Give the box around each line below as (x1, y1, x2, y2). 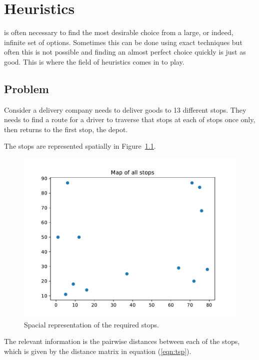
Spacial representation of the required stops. (24, 319, 159, 329)
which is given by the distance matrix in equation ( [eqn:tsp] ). (4, 345, 191, 356)
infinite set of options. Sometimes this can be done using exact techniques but (4, 37, 242, 47)
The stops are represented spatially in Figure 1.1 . (4, 141, 156, 151)
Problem (4, 81, 49, 96)
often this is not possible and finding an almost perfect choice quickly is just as (4, 47, 246, 57)
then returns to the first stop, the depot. (4, 124, 128, 134)
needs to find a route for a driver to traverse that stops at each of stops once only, (4, 114, 255, 125)
